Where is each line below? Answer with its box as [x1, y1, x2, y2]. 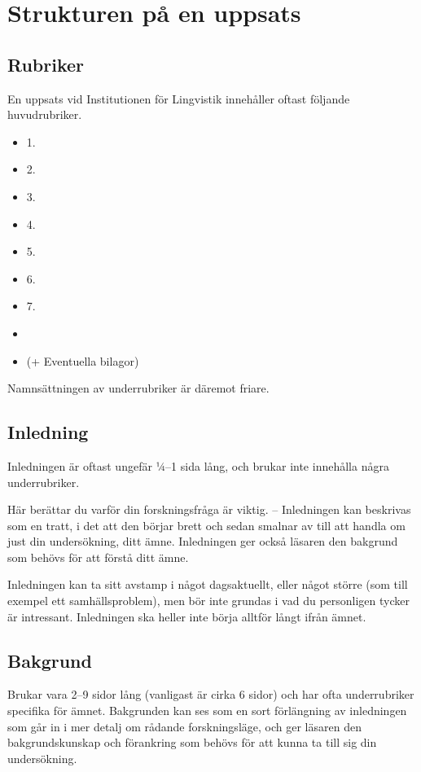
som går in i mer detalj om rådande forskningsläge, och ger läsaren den [7, 717, 362, 735]
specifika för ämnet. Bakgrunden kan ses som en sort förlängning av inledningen [7, 702, 407, 719]
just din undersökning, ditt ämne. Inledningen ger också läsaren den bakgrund [7, 533, 398, 550]
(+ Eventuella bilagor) [26, 352, 139, 369]
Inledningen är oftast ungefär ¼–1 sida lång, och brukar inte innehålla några [7, 457, 389, 474]
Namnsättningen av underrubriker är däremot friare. [7, 379, 270, 397]
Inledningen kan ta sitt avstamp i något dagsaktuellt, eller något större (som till [7, 576, 408, 593]
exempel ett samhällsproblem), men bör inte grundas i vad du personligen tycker [7, 592, 410, 609]
